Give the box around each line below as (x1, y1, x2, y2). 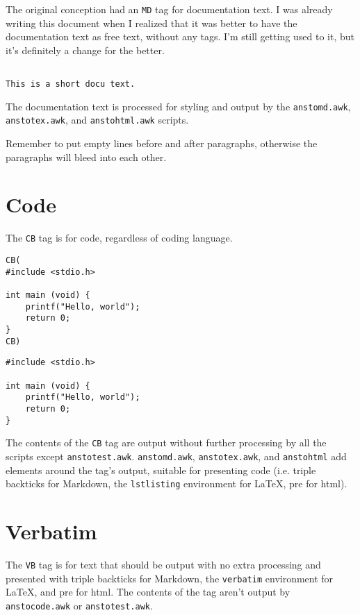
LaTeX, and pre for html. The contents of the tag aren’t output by (6, 584, 291, 599)
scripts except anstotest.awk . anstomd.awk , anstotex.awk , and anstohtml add (6, 448, 347, 463)
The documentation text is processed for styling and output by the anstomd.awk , (6, 99, 351, 113)
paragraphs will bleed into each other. (6, 149, 167, 164)
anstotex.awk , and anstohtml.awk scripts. (6, 112, 189, 127)
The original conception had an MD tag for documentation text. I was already (6, 2, 333, 16)
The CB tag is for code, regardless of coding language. (6, 230, 233, 245)
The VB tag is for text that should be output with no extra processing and (6, 557, 321, 571)
